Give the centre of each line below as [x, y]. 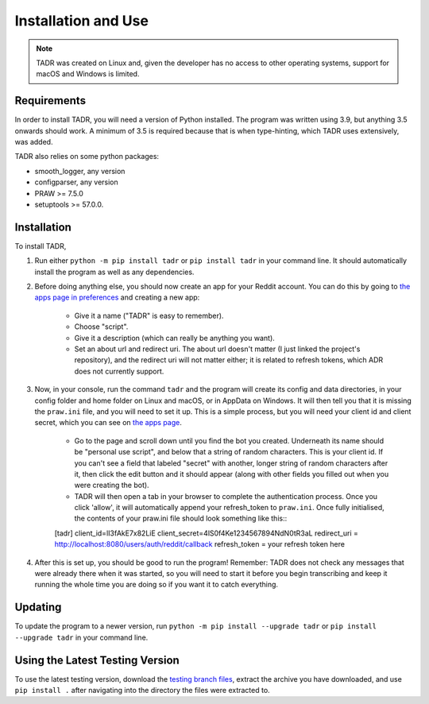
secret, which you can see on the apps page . [108, 423]
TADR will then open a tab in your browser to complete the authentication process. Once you [226, 496]
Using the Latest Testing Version [97, 660]
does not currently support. [119, 371]
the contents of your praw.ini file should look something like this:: [181, 518]
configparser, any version [76, 182]
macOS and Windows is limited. [88, 74]
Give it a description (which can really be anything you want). [175, 338]
